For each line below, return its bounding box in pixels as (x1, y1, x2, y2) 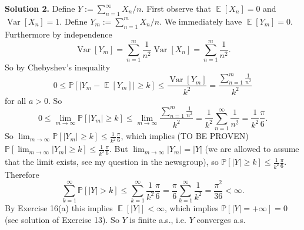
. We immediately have (159, 15, 242, 27)
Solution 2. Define (5, 2, 75, 14)
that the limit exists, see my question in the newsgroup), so (5, 155, 219, 168)
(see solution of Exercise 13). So (5, 213, 119, 225)
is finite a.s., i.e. (129, 213, 186, 225)
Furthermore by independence (5, 28, 112, 40)
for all (5, 94, 26, 106)
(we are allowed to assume (205, 143, 299, 155)
